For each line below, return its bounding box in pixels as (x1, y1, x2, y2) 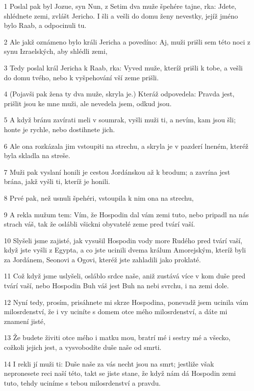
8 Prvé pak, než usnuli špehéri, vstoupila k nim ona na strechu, (4, 192, 194, 203)
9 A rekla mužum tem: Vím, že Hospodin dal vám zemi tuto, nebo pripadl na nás (4, 209, 249, 219)
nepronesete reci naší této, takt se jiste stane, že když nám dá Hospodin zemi (4, 368, 236, 378)
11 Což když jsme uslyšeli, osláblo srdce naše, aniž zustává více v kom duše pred (4, 271, 246, 281)
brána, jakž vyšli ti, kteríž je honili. (4, 176, 110, 186)
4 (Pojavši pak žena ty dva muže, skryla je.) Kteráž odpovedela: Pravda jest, (4, 89, 235, 99)
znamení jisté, (4, 316, 46, 326)
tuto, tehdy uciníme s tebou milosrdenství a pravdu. (4, 377, 161, 388)
